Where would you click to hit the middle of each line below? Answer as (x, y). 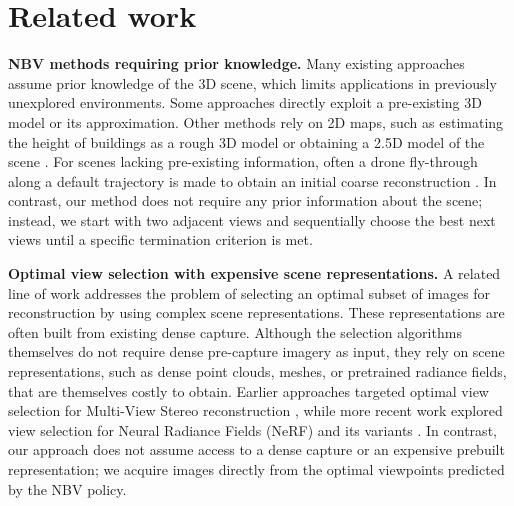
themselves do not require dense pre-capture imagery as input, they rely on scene (256, 351)
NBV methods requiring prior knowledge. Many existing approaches (236, 63)
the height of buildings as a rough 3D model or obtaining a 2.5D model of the (246, 141)
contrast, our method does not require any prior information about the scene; (245, 200)
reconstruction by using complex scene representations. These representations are (256, 312)
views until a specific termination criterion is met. (160, 239)
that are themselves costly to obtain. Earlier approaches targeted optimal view (248, 390)
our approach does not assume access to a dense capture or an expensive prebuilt (256, 449)
